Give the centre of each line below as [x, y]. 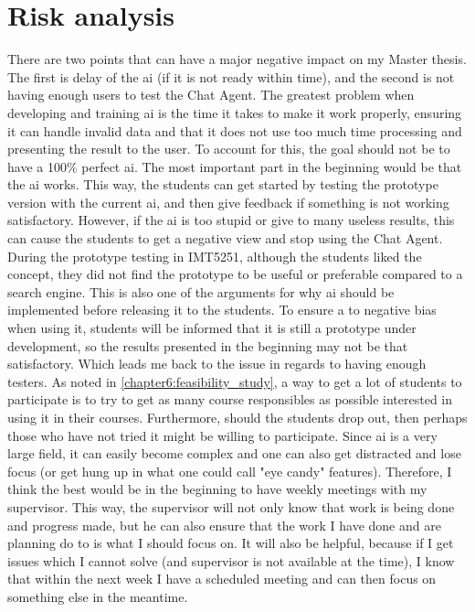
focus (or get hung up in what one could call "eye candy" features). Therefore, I [230, 471]
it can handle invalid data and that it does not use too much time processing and [235, 130]
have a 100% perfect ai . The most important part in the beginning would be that [235, 166]
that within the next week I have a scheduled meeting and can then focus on [222, 579]
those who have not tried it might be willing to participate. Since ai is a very [222, 435]
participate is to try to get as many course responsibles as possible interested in [230, 399]
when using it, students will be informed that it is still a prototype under [212, 328]
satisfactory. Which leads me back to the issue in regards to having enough [217, 364]
